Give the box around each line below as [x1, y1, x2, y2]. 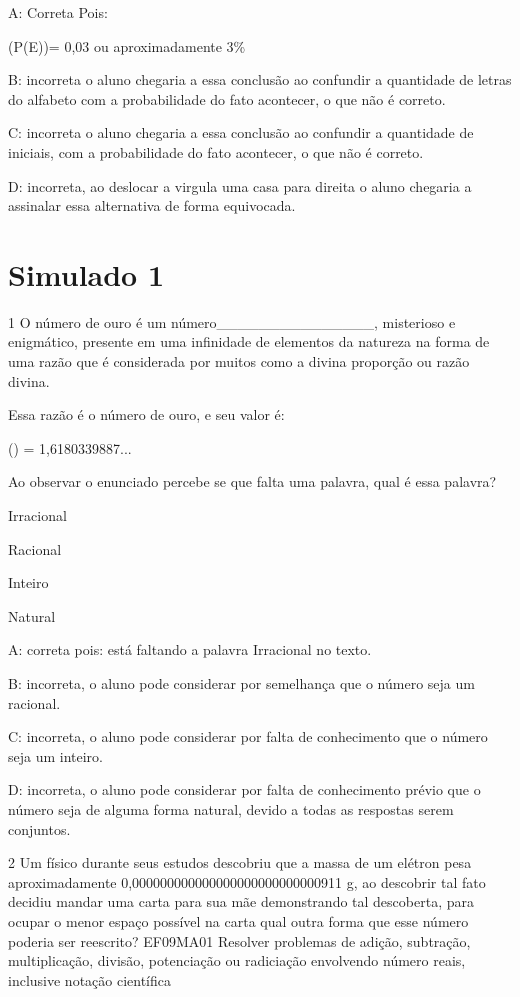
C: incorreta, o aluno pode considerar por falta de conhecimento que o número [8, 726, 488, 747]
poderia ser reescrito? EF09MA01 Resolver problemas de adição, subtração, [8, 930, 471, 951]
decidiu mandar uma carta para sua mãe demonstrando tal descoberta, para [8, 891, 474, 912]
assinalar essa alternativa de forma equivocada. [8, 195, 296, 216]
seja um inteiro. [8, 745, 104, 766]
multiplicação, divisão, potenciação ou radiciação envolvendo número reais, [8, 950, 466, 971]
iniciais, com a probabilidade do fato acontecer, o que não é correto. [8, 141, 424, 162]
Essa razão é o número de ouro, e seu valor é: [8, 404, 285, 425]
